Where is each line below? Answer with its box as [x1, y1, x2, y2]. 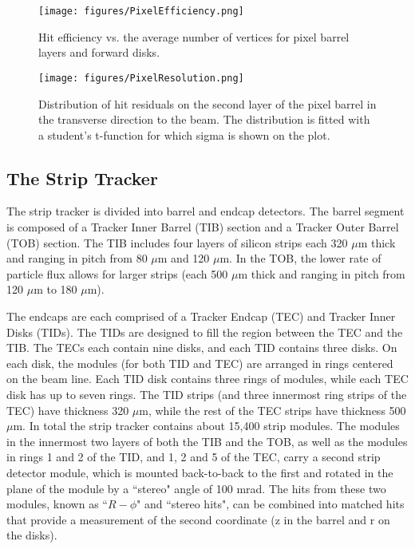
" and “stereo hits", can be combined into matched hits [136, 496, 405, 512]
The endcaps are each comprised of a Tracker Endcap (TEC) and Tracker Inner [6, 308, 396, 325]
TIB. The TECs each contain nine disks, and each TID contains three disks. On [6, 339, 397, 356]
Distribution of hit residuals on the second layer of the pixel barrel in [38, 95, 377, 112]
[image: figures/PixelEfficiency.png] [38, 6, 244, 17]
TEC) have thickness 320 [6, 401, 129, 418]
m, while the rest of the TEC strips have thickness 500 [139, 401, 406, 418]
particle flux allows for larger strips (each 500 [6, 265, 228, 282]
